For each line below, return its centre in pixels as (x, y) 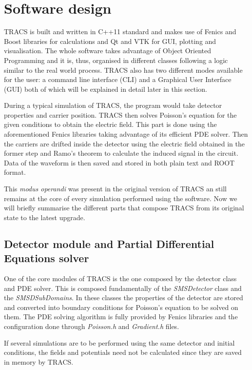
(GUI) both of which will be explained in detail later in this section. (106, 89)
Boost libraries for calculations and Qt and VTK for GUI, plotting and (110, 41)
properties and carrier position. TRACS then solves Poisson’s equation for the (120, 114)
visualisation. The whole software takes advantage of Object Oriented (108, 51)
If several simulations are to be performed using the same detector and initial (119, 342)
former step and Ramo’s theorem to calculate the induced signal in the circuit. (121, 153)
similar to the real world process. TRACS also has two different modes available (123, 70)
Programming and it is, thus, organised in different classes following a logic (116, 60)
